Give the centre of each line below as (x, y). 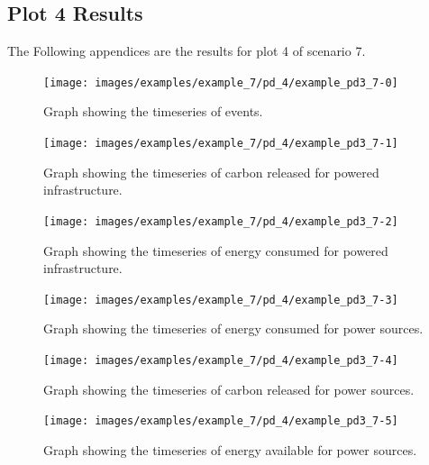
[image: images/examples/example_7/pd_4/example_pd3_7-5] (221, 421)
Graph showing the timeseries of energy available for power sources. (230, 449)
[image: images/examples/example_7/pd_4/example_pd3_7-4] (221, 360)
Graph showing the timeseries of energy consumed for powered (216, 250)
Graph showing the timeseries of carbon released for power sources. (229, 389)
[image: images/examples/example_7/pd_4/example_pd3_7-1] (221, 144)
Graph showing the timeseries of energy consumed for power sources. (233, 328)
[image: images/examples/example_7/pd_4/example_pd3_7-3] (221, 300)
